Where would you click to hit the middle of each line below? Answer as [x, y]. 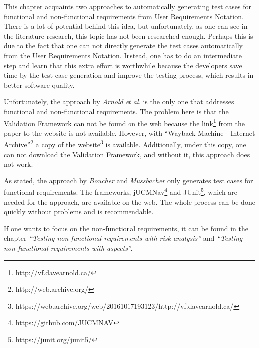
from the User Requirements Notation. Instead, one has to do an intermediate [123, 55]
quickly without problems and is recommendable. [79, 212]
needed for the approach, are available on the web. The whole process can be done [129, 202]
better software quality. [39, 85]
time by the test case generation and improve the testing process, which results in [129, 75]
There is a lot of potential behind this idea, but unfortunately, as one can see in [126, 26]
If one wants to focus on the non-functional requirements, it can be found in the [126, 228]
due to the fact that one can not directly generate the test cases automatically [123, 46]
